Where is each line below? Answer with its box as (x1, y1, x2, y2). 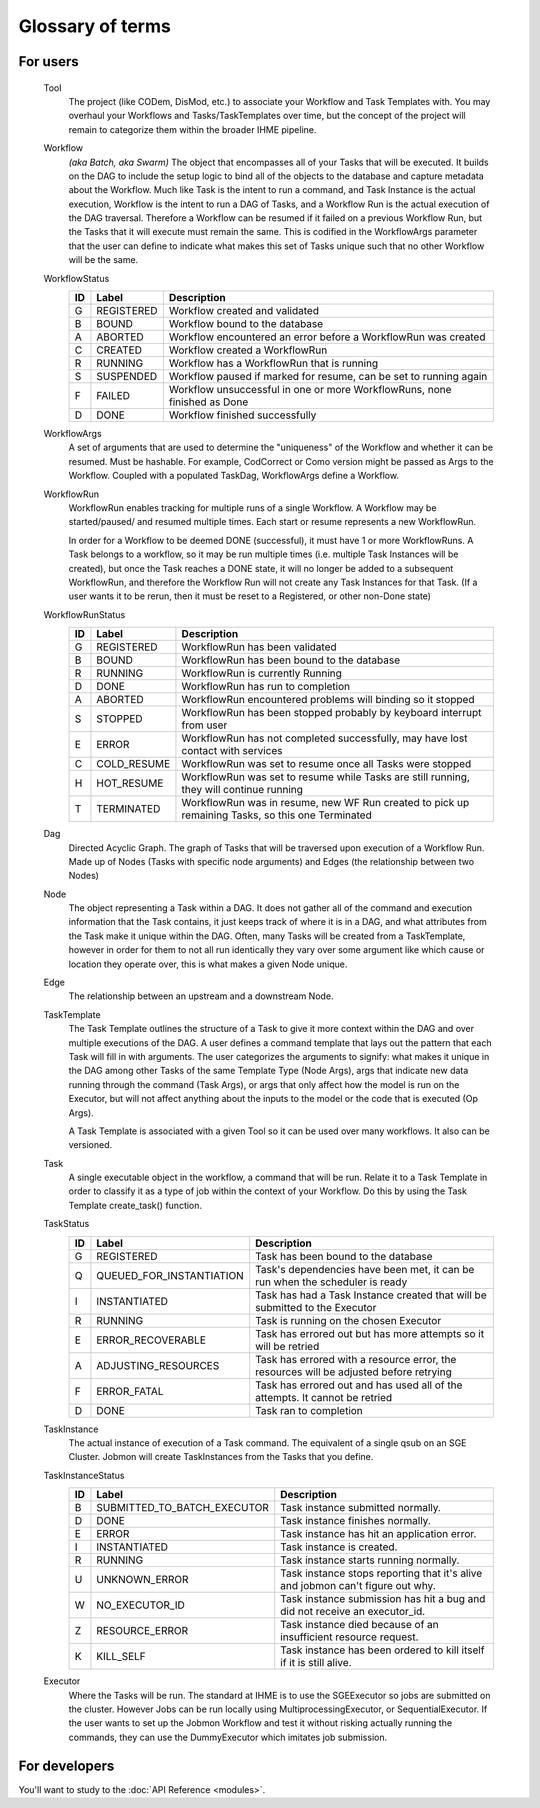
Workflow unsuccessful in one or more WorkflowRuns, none (168, 383, 452, 397)
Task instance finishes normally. (280, 1514, 432, 1528)
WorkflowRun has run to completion (181, 680, 351, 694)
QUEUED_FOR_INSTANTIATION (96, 1268, 244, 1282)
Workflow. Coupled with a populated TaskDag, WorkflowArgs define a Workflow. (68, 470, 400, 482)
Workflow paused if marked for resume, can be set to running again (168, 370, 488, 384)
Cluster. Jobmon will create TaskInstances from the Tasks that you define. (68, 1451, 374, 1463)
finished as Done (168, 395, 249, 409)
